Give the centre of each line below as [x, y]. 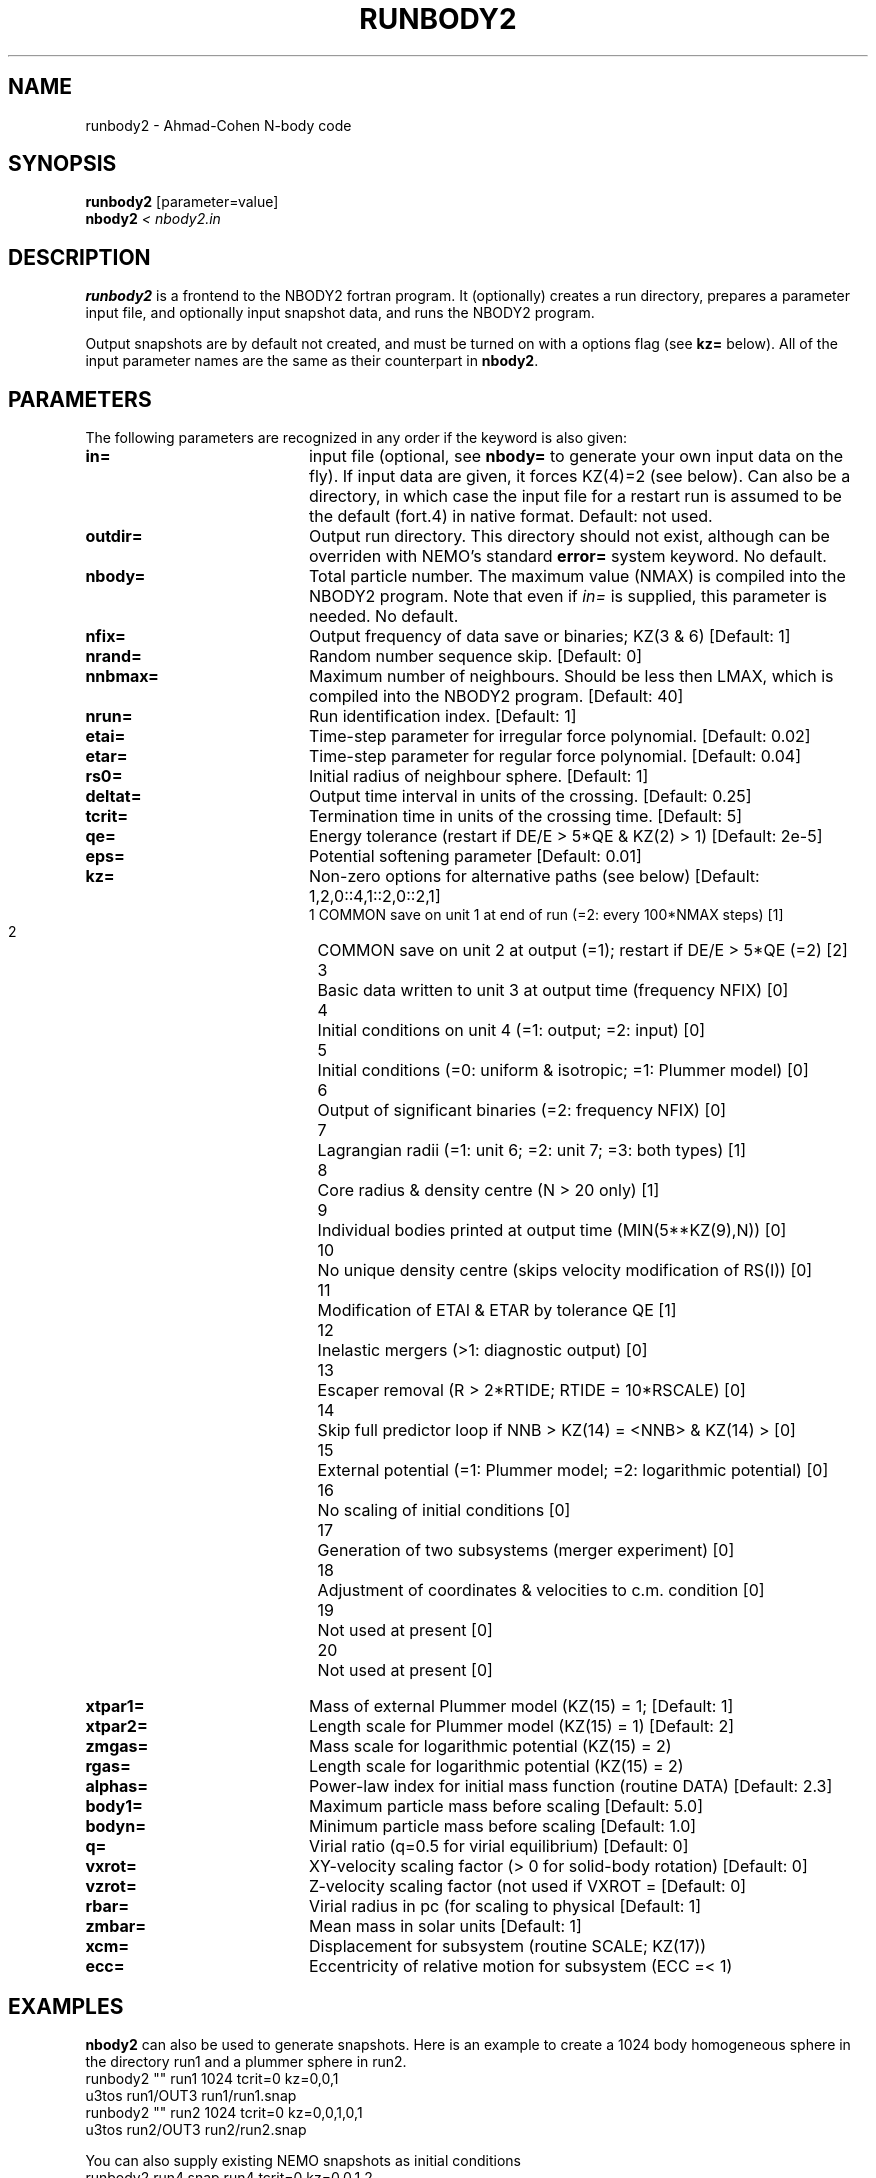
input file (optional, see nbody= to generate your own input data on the [576, 456]
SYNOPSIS [62, 164]
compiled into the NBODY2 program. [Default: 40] [496, 696]
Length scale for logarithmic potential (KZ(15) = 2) [496, 1766]
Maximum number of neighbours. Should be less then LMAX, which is [571, 676]
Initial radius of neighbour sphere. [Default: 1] [478, 776]
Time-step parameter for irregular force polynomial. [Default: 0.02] [559, 736]
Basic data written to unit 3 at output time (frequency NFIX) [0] [553, 990]
